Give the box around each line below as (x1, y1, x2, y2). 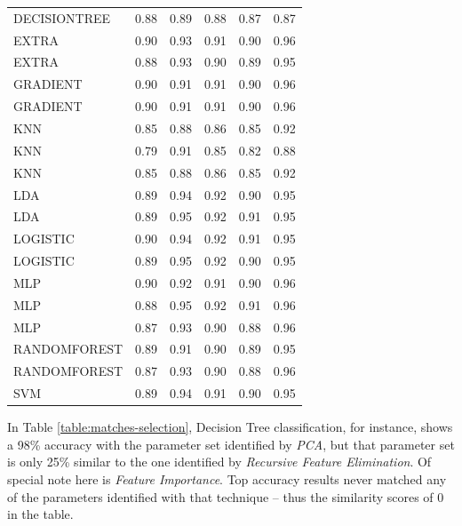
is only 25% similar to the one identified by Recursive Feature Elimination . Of (7, 452, 432, 471)
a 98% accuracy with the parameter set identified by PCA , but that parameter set (7, 434, 455, 453)
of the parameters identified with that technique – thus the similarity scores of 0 (7, 487, 444, 506)
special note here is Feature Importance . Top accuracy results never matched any (7, 469, 447, 488)
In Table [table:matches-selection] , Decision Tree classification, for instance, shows (7, 418, 453, 436)
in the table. (7, 505, 74, 523)
